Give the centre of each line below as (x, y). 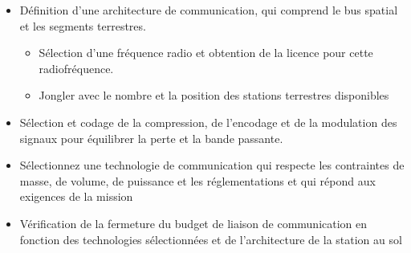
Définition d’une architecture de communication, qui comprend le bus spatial (209, 10)
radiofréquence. (76, 68)
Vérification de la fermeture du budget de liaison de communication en (193, 223)
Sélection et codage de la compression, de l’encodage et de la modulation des (208, 122)
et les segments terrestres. (83, 25)
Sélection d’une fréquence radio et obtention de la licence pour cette (206, 53)
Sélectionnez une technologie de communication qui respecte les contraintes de (212, 165)
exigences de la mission (76, 196)
